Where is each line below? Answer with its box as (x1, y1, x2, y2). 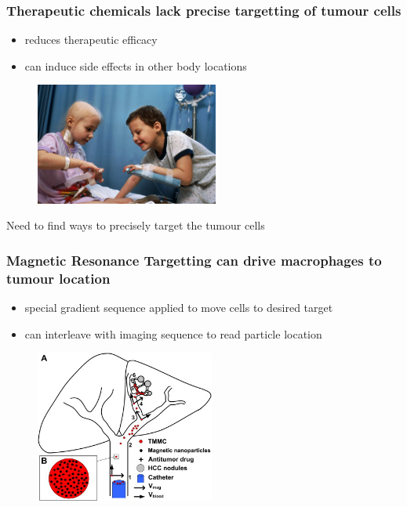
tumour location (6, 268, 111, 288)
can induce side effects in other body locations (24, 57, 247, 74)
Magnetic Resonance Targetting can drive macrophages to (6, 250, 382, 270)
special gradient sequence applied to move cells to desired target (24, 299, 333, 315)
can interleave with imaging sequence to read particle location (24, 325, 322, 342)
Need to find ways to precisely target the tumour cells (6, 217, 265, 234)
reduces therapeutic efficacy (24, 31, 158, 48)
